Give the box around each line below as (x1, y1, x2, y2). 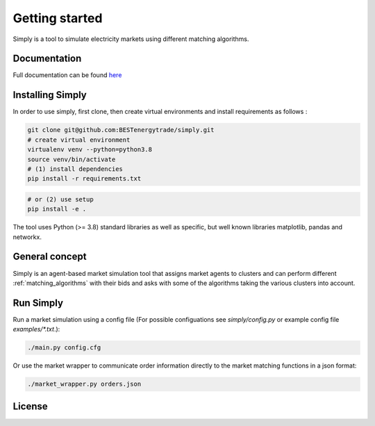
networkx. (12, 233, 42, 241)
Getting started (12, 10, 103, 26)
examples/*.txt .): (12, 325, 60, 334)
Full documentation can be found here (12, 71, 122, 79)
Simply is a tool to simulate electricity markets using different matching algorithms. (12, 35, 249, 43)
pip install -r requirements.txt (27, 174, 142, 183)
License (12, 400, 48, 412)
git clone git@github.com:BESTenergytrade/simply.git (27, 126, 215, 134)
